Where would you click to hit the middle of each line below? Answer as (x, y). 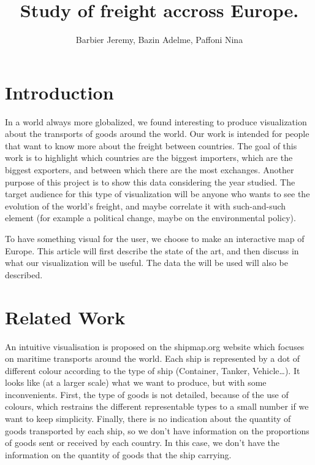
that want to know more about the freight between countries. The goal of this (151, 145)
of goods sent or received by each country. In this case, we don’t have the (142, 443)
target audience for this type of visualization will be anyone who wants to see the (157, 194)
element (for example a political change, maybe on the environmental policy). (150, 218)
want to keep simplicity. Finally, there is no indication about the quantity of (148, 419)
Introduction (59, 92)
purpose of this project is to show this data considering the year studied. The (150, 182)
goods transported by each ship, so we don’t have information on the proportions (157, 430)
